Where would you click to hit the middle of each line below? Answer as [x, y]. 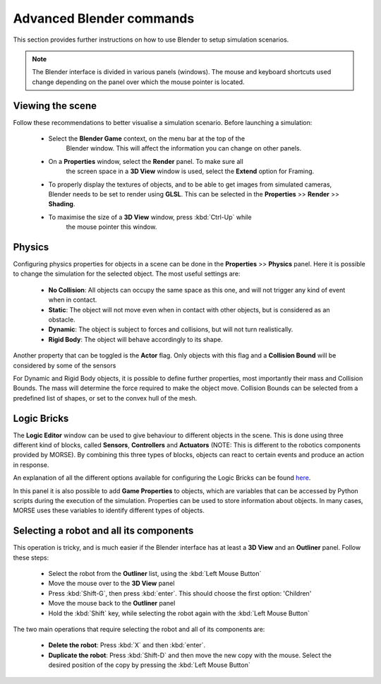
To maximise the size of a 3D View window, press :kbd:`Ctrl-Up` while [150, 217]
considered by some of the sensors [65, 365]
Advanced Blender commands [104, 18]
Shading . [62, 204]
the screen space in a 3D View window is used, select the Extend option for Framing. [190, 171]
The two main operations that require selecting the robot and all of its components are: [139, 630]
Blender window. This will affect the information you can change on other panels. [184, 148]
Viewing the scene [55, 106]
